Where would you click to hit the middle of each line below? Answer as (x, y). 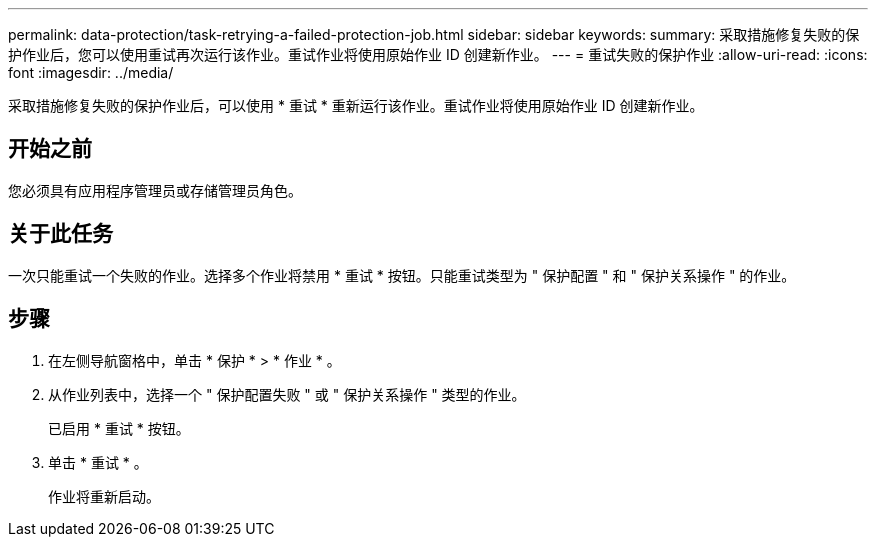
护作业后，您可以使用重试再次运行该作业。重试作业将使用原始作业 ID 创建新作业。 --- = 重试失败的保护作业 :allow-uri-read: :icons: (438, 54)
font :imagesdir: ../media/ (91, 72)
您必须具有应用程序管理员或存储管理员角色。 (155, 190)
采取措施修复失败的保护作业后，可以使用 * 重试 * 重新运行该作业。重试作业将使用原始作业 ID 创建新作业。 (356, 105)
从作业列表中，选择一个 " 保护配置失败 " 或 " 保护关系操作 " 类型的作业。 (287, 394)
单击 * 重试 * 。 (98, 462)
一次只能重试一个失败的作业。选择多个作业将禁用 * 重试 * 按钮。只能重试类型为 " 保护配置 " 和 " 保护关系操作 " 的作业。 (402, 275)
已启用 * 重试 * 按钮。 (119, 428)
